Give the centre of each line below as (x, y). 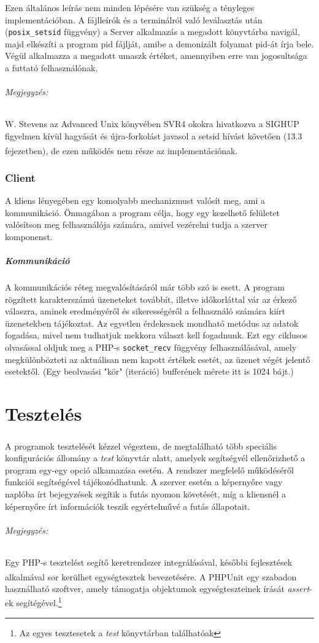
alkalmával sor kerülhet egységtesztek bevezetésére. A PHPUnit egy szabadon (151, 576)
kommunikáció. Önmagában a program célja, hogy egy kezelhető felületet (143, 212)
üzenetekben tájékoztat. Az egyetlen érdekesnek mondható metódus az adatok (152, 323)
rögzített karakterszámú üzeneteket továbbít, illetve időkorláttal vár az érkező (151, 299)
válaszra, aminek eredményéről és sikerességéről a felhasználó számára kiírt (145, 311)
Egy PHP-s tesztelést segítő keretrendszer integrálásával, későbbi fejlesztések (149, 562)
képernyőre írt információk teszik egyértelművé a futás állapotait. (128, 506)
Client (20, 177)
